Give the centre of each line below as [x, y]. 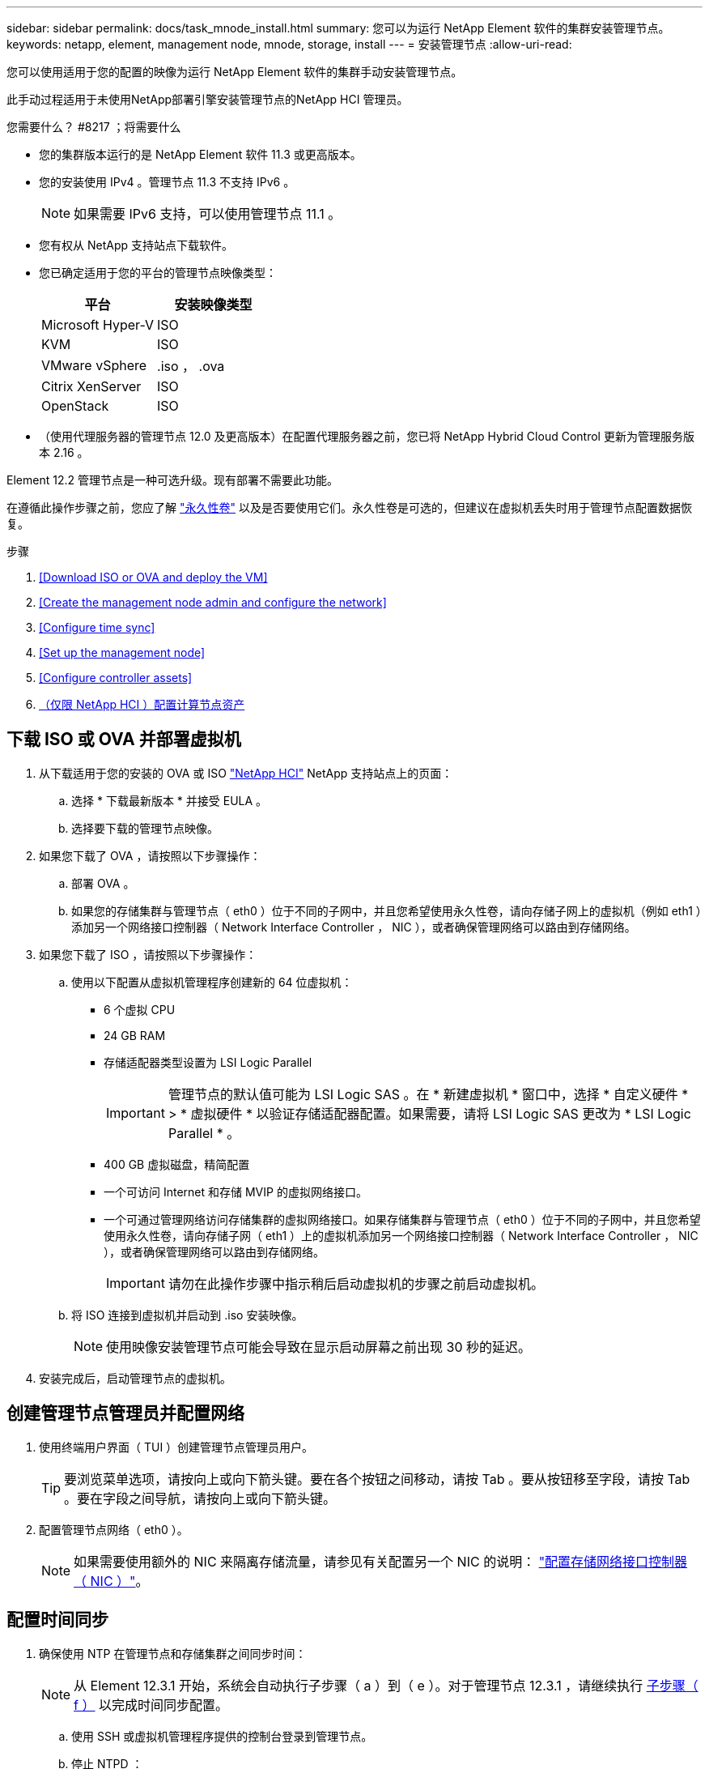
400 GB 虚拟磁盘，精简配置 [177, 1164]
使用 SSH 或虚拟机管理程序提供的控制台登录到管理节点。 [222, 1736]
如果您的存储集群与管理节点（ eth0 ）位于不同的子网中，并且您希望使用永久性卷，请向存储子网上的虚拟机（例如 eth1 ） [386, 910]
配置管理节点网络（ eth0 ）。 [114, 1529]
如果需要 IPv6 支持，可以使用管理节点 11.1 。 [208, 214]
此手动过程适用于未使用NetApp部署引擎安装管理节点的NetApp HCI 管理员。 [208, 99]
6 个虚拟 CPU [140, 1009]
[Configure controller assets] [116, 678]
